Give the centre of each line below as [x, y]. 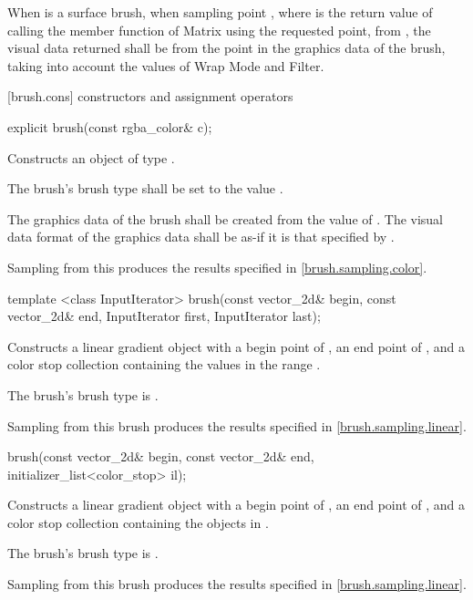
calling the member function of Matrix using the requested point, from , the [219, 30]
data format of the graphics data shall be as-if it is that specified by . [201, 237]
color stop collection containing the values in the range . [164, 364]
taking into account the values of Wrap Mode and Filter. [166, 65]
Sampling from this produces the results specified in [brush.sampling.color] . [217, 267]
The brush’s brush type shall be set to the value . [145, 188]
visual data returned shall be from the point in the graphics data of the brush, [226, 48]
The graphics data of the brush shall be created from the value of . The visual [226, 218]
